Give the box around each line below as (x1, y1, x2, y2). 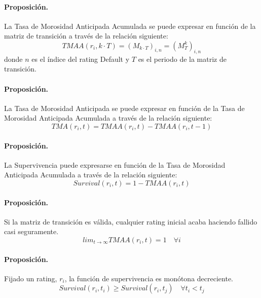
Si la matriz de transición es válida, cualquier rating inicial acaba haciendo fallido (4, 216, 257, 227)
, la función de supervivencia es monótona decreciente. (64, 273, 234, 283)
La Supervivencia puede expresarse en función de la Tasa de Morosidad (4, 159, 226, 170)
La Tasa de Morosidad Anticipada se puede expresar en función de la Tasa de (4, 102, 245, 113)
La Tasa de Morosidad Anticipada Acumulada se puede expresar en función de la (4, 20, 256, 31)
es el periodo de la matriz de (138, 53, 227, 64)
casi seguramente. (4, 226, 59, 237)
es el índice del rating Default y (31, 53, 130, 64)
